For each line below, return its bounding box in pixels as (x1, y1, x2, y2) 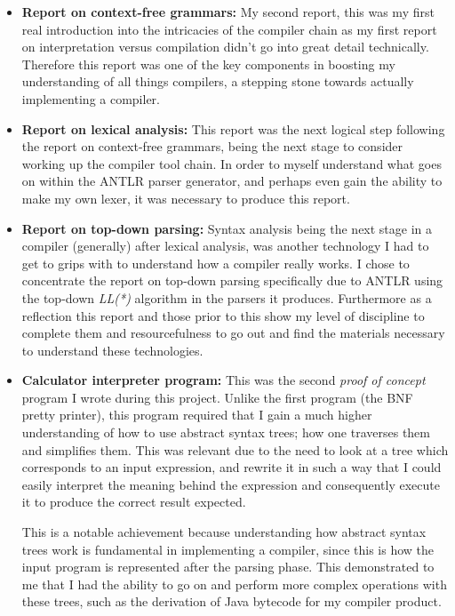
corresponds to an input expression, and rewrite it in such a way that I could (21, 458, 442, 476)
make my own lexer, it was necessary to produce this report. (21, 188, 350, 207)
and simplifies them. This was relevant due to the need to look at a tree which (21, 440, 449, 459)
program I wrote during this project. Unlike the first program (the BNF (21, 388, 413, 406)
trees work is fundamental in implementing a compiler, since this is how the (21, 540, 435, 558)
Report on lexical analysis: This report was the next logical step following (21, 119, 445, 138)
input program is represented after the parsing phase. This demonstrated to (21, 557, 435, 576)
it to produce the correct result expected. (21, 492, 246, 511)
